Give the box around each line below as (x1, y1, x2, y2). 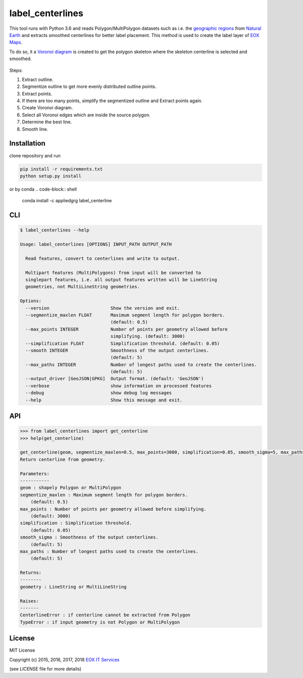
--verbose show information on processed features (25, 383, 212, 389)
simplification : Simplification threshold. (20, 520, 132, 526)
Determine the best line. (22, 119, 72, 125)
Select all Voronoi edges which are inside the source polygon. (22, 112, 151, 118)
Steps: (9, 67, 23, 73)
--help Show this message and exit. (25, 397, 183, 403)
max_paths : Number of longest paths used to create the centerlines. (20, 549, 199, 554)
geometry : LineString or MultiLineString (20, 584, 127, 590)
